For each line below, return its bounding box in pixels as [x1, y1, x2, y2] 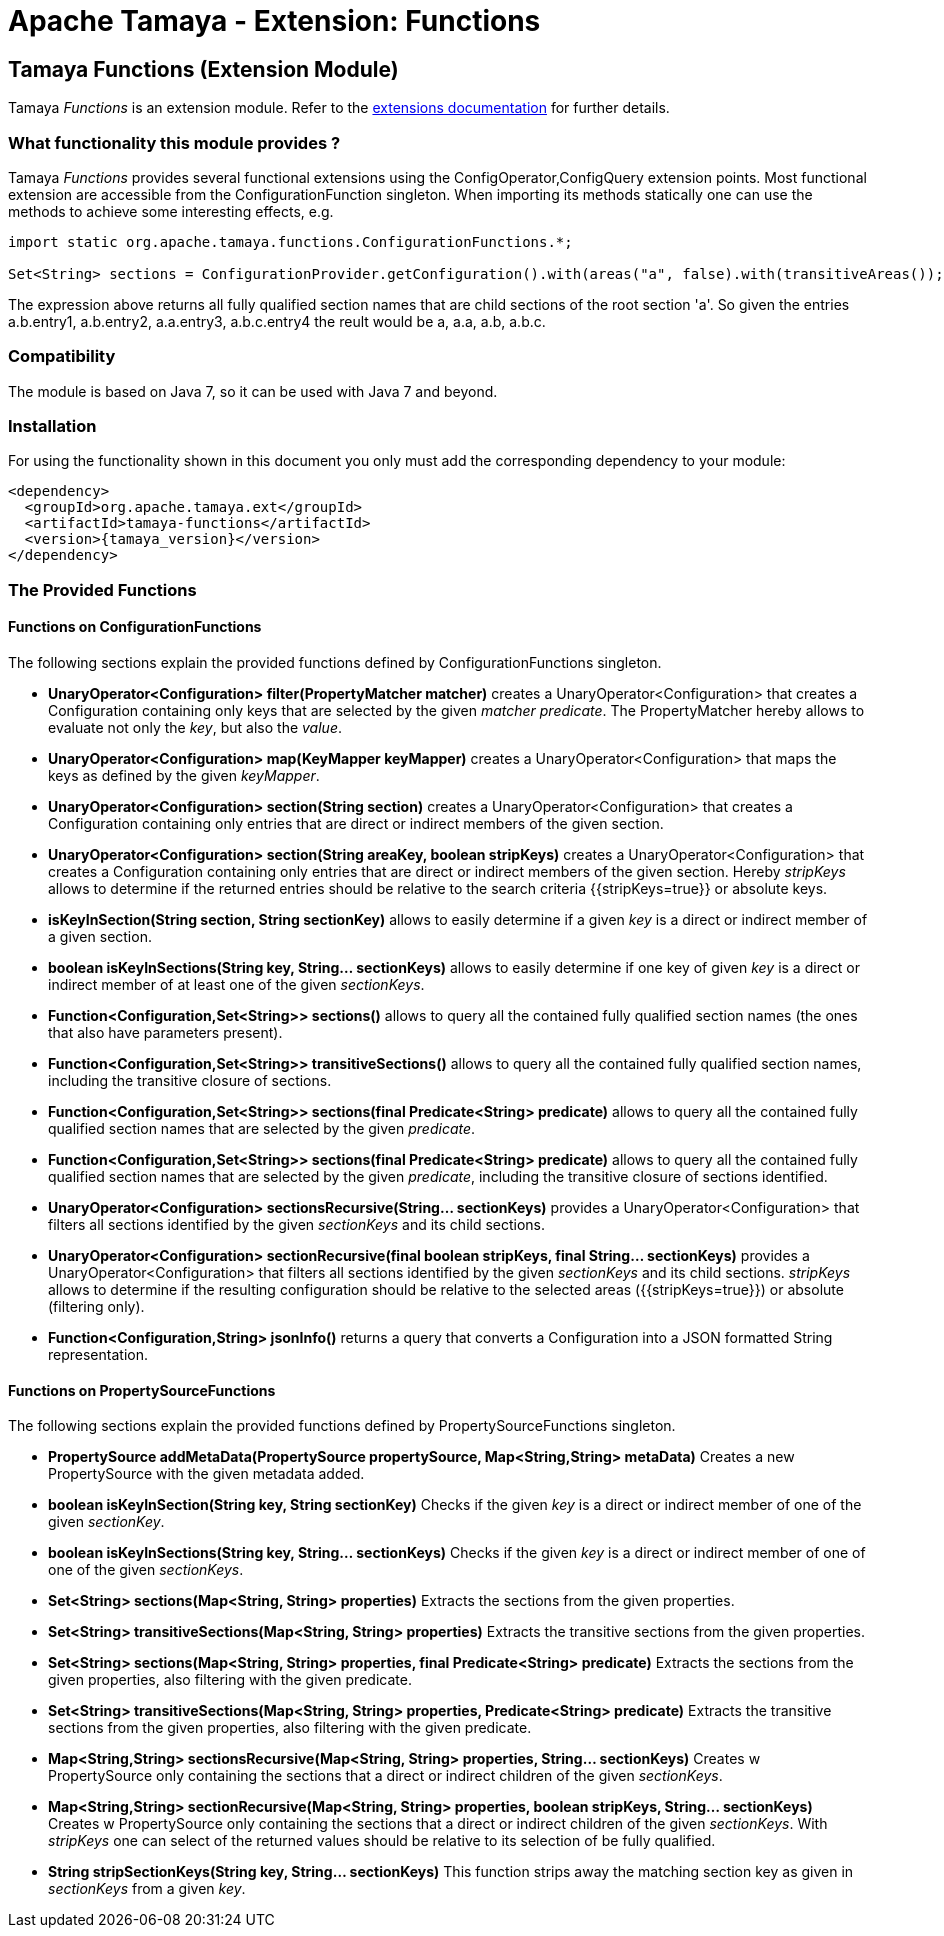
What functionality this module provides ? [8, 132, 341, 153]
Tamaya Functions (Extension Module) [8, 56, 399, 82]
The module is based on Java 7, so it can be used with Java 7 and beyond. [8, 382, 498, 400]
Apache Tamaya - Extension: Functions [8, 4, 541, 38]
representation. [48, 1346, 148, 1364]
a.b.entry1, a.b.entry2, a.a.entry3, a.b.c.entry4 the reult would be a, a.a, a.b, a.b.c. [8, 312, 546, 330]
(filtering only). [48, 1298, 145, 1316]
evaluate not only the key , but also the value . [48, 719, 342, 737]
